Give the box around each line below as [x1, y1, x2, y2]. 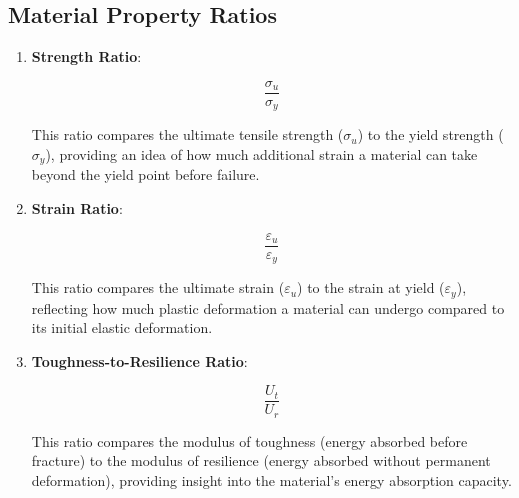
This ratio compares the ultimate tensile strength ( [31, 124, 344, 145]
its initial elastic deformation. [31, 317, 213, 338]
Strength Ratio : [31, 46, 142, 67]
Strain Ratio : [31, 197, 123, 218]
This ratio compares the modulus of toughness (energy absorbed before [31, 430, 468, 451]
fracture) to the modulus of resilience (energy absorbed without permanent [31, 450, 491, 471]
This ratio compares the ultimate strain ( [31, 277, 285, 298]
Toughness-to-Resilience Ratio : [31, 350, 248, 371]
